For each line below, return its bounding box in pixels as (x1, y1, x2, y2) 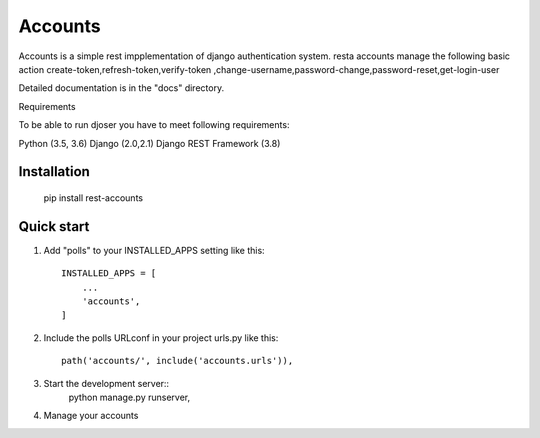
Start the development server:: (43, 377, 170, 389)
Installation (18, 163, 90, 180)
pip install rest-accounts (43, 191, 144, 204)
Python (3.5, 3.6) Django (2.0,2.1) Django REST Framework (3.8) (18, 137, 281, 149)
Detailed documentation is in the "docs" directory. (18, 82, 225, 94)
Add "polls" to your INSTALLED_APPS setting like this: (43, 244, 265, 256)
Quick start (18, 218, 90, 235)
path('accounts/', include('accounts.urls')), (61, 355, 294, 367)
